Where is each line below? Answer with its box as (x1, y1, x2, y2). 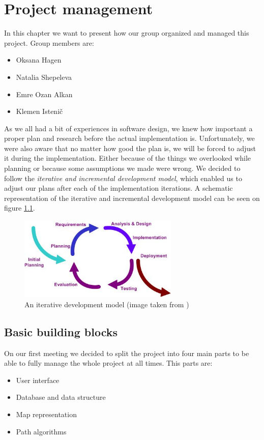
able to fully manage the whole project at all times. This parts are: (4, 358, 213, 368)
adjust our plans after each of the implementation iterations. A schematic (4, 183, 233, 193)
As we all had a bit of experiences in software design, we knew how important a (4, 123, 253, 133)
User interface (16, 374, 60, 385)
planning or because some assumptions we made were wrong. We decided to (4, 163, 241, 173)
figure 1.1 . (4, 202, 35, 213)
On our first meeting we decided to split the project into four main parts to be (4, 347, 249, 358)
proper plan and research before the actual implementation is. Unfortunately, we (4, 133, 255, 143)
